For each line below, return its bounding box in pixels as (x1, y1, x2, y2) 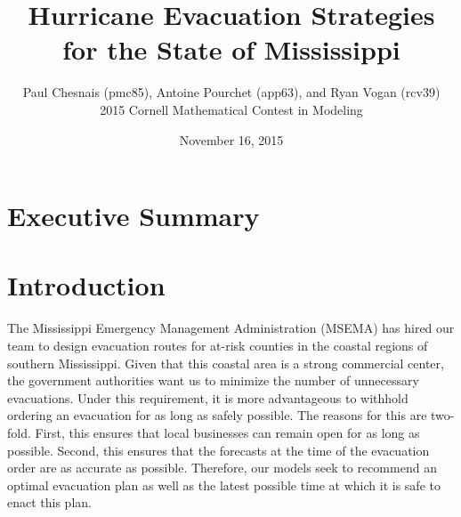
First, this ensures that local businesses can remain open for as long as (35, 423, 420, 441)
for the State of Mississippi (62, 31, 400, 68)
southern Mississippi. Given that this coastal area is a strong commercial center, (7, 353, 444, 372)
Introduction (7, 267, 166, 303)
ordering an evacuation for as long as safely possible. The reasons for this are (7, 406, 427, 424)
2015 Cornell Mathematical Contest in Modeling (100, 100, 363, 118)
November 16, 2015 (179, 130, 284, 149)
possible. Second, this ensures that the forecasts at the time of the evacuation (7, 440, 430, 459)
